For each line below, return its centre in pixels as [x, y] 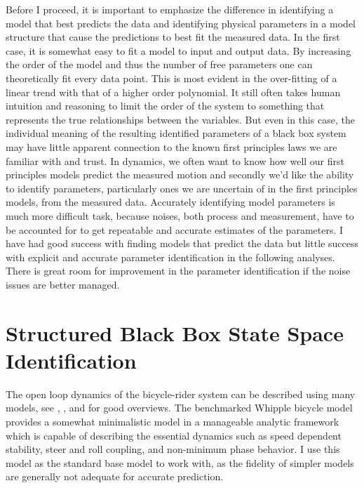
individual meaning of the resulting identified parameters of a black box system [176, 133]
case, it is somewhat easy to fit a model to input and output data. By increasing [178, 50]
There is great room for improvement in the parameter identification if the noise [178, 271]
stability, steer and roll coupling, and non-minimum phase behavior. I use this [173, 449]
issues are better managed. [63, 284]
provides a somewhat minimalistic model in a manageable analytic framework [173, 421]
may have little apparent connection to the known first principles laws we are [171, 146]
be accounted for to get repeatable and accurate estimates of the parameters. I [175, 229]
